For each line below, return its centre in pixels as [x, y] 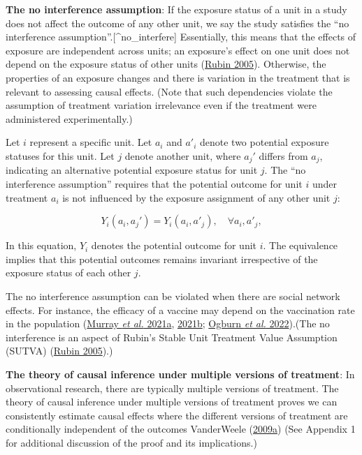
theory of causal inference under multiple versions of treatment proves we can [172, 402]
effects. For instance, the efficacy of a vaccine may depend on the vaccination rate [180, 309]
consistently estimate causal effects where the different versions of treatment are [177, 415]
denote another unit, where [183, 155]
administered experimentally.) [69, 118]
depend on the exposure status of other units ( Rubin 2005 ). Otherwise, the [166, 64]
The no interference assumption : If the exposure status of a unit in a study [176, 9]
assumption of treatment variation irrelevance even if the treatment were [161, 105]
